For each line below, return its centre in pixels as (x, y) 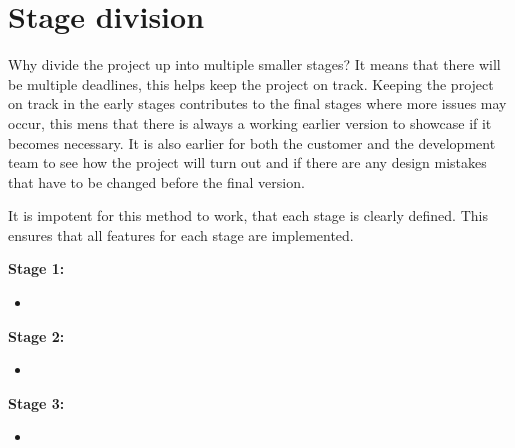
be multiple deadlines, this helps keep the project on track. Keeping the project (251, 83)
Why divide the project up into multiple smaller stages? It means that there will (254, 64)
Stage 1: (36, 268)
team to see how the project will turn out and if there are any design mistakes (247, 162)
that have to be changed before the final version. (156, 181)
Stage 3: (36, 402)
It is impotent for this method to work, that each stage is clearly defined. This (248, 215)
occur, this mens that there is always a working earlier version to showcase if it (250, 122)
